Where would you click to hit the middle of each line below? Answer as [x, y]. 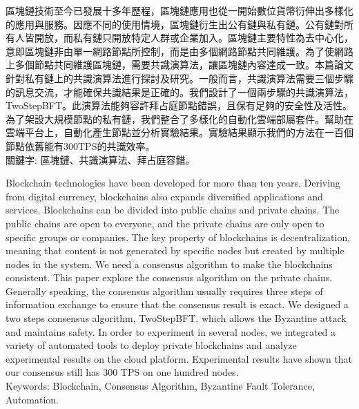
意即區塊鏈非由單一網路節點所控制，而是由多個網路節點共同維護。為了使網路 [179, 51]
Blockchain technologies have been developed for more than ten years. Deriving [173, 183]
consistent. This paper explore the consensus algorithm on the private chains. [169, 277]
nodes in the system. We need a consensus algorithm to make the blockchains [169, 264]
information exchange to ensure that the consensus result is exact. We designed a [177, 304]
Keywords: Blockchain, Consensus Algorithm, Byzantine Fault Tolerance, [160, 386]
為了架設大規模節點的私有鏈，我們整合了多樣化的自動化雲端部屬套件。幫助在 [179, 118]
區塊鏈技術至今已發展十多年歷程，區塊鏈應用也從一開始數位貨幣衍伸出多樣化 [179, 10]
